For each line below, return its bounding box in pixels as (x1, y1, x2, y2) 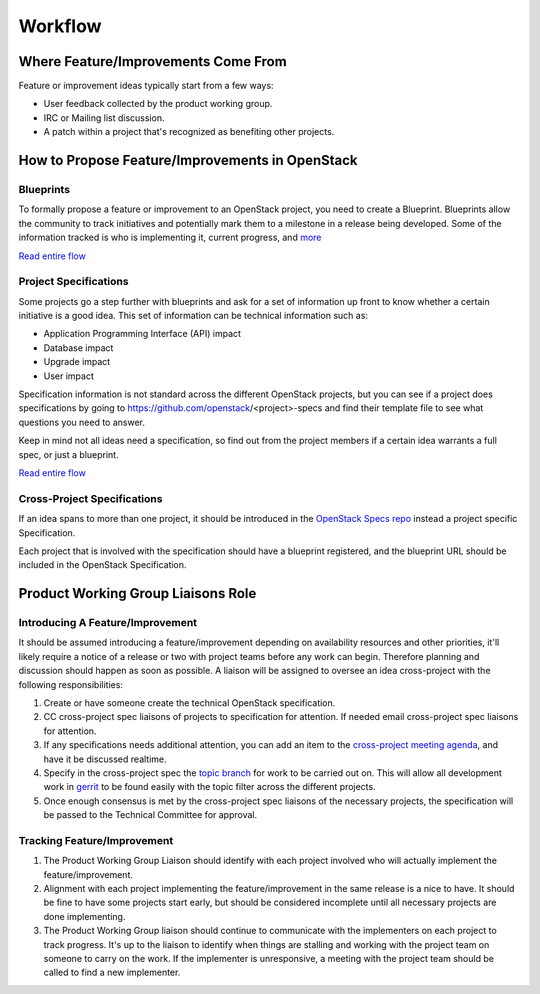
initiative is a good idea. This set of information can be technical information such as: (18, 310, 369, 322)
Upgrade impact (43, 356, 111, 368)
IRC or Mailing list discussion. (43, 111, 165, 124)
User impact (43, 370, 94, 382)
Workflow (18, 15, 102, 37)
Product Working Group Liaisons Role (18, 585, 257, 602)
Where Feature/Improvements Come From (18, 53, 287, 70)
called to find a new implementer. (43, 966, 181, 979)
